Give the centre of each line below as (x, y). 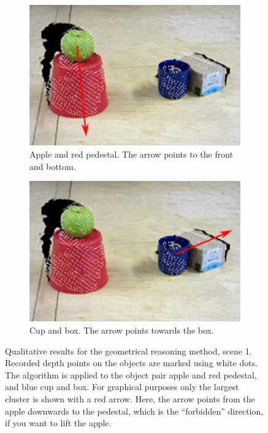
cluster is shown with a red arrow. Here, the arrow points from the (130, 399)
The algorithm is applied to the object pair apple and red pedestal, (131, 374)
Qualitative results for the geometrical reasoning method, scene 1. (128, 351)
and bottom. (53, 166)
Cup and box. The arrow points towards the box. (122, 330)
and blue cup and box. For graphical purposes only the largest (122, 387)
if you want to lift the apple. (58, 423)
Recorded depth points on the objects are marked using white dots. (132, 363)
